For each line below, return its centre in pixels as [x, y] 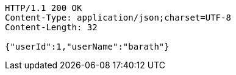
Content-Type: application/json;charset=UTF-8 [118, 18]
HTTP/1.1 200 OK [44, 8]
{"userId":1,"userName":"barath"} [87, 47]
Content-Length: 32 [51, 27]
